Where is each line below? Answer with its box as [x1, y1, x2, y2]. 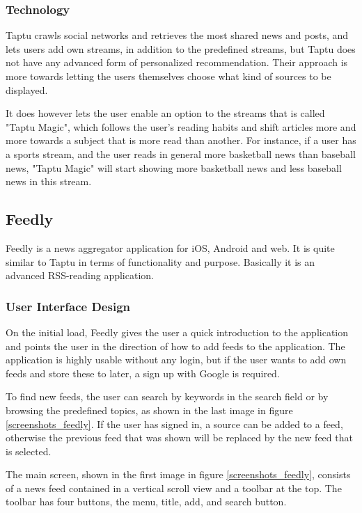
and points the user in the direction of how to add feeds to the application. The [6, 338, 345, 353]
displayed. [6, 82, 48, 97]
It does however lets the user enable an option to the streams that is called [6, 106, 325, 120]
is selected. [6, 443, 52, 458]
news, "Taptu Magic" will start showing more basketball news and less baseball [6, 160, 342, 175]
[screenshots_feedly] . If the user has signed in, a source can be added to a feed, [6, 416, 343, 431]
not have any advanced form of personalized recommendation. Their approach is [6, 55, 348, 70]
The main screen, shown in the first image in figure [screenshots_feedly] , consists [6, 467, 351, 482]
